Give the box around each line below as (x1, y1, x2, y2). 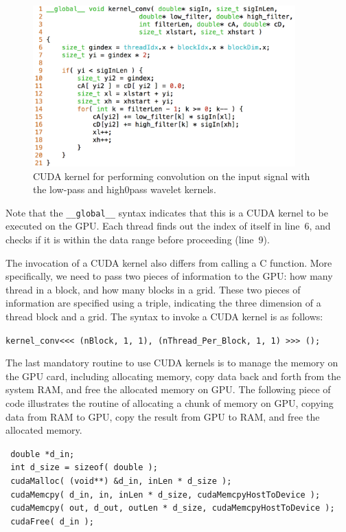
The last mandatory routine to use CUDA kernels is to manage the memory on (5, 355, 338, 370)
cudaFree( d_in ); (10, 517, 94, 527)
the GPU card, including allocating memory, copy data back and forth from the (5, 368, 341, 383)
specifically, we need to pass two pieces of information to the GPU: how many (5, 269, 333, 283)
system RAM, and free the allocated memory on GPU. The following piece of (5, 382, 331, 397)
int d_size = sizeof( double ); (10, 463, 158, 473)
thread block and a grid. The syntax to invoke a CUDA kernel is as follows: (5, 309, 323, 324)
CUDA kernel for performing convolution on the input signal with (33, 168, 310, 183)
